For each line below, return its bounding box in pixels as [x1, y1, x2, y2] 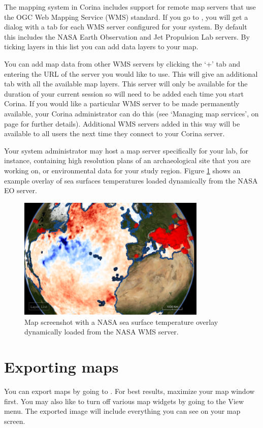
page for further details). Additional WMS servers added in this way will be [4, 118, 240, 129]
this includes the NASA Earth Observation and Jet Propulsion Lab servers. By [4, 31, 250, 42]
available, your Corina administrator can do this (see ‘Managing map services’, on [4, 108, 259, 118]
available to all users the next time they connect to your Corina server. [4, 128, 225, 139]
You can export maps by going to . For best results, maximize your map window [4, 386, 255, 396]
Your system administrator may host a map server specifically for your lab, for [4, 145, 249, 156]
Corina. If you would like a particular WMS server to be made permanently [4, 98, 240, 109]
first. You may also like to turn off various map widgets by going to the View [4, 395, 244, 406]
